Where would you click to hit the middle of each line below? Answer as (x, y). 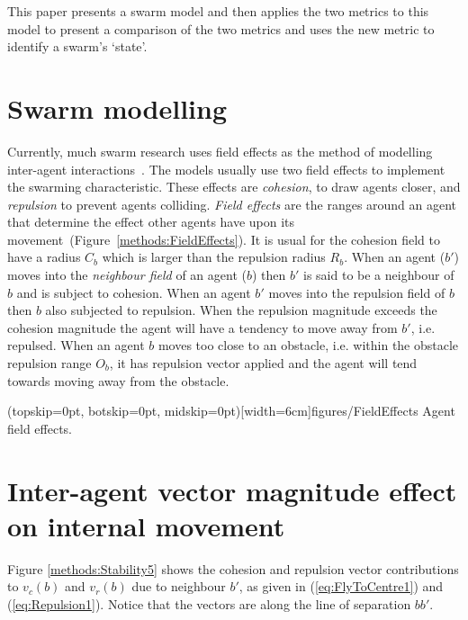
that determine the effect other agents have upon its (151, 222)
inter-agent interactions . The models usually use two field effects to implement (226, 169)
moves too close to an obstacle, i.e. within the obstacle (308, 345)
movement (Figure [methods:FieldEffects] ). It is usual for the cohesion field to (224, 239)
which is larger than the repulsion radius (214, 257)
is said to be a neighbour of (379, 275)
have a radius (44, 257)
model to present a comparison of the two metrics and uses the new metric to (221, 28)
